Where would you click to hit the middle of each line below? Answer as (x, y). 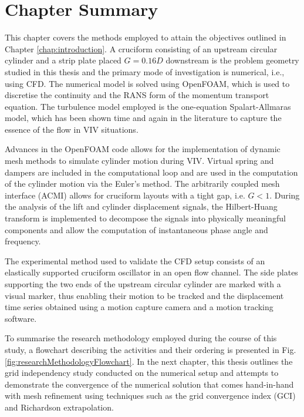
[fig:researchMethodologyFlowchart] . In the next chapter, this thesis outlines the (149, 361)
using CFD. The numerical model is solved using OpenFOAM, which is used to (147, 83)
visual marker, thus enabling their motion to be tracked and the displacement (144, 295)
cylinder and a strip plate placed (63, 60)
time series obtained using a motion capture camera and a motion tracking (139, 307)
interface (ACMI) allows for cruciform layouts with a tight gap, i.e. (125, 195)
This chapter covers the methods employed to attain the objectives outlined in (146, 37)
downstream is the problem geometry (232, 60)
